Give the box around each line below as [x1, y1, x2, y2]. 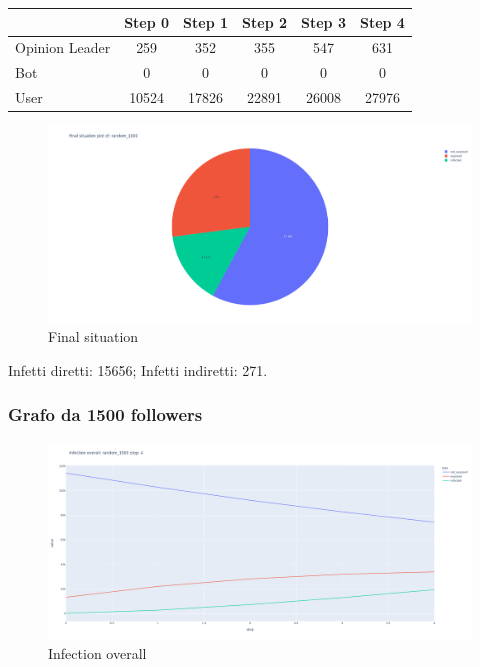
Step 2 [242, 11, 288, 32]
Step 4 [359, 11, 405, 32]
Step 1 [183, 11, 229, 32]
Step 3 [301, 11, 346, 32]
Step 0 [124, 11, 170, 32]
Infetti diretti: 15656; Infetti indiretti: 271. [8, 359, 268, 380]
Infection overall [48, 642, 147, 663]
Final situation [48, 326, 139, 347]
